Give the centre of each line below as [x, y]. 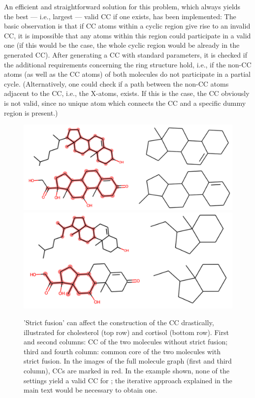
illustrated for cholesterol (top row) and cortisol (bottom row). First [126, 332]
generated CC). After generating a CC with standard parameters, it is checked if [126, 54]
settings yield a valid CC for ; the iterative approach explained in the [128, 380]
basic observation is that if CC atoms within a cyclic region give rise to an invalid [127, 26]
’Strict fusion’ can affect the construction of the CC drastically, [119, 322]
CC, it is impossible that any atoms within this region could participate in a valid [127, 35]
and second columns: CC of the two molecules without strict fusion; [126, 342]
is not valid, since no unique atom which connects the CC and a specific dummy [125, 103]
